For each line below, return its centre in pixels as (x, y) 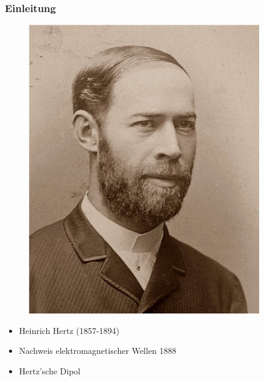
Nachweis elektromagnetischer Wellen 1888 (98, 351)
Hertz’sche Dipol (50, 370)
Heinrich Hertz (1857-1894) (69, 330)
